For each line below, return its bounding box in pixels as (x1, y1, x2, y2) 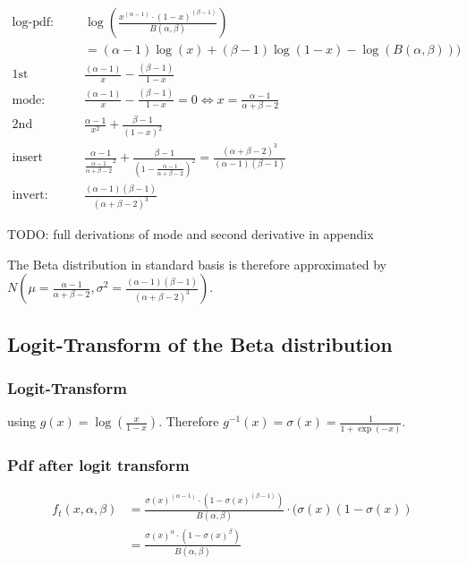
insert (12, 151, 43, 164)
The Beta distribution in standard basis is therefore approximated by (7, 254, 386, 273)
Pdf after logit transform (7, 453, 190, 475)
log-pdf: (12, 16, 54, 30)
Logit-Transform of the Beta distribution (7, 330, 393, 357)
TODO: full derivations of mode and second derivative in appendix (7, 225, 374, 244)
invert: (12, 189, 48, 202)
